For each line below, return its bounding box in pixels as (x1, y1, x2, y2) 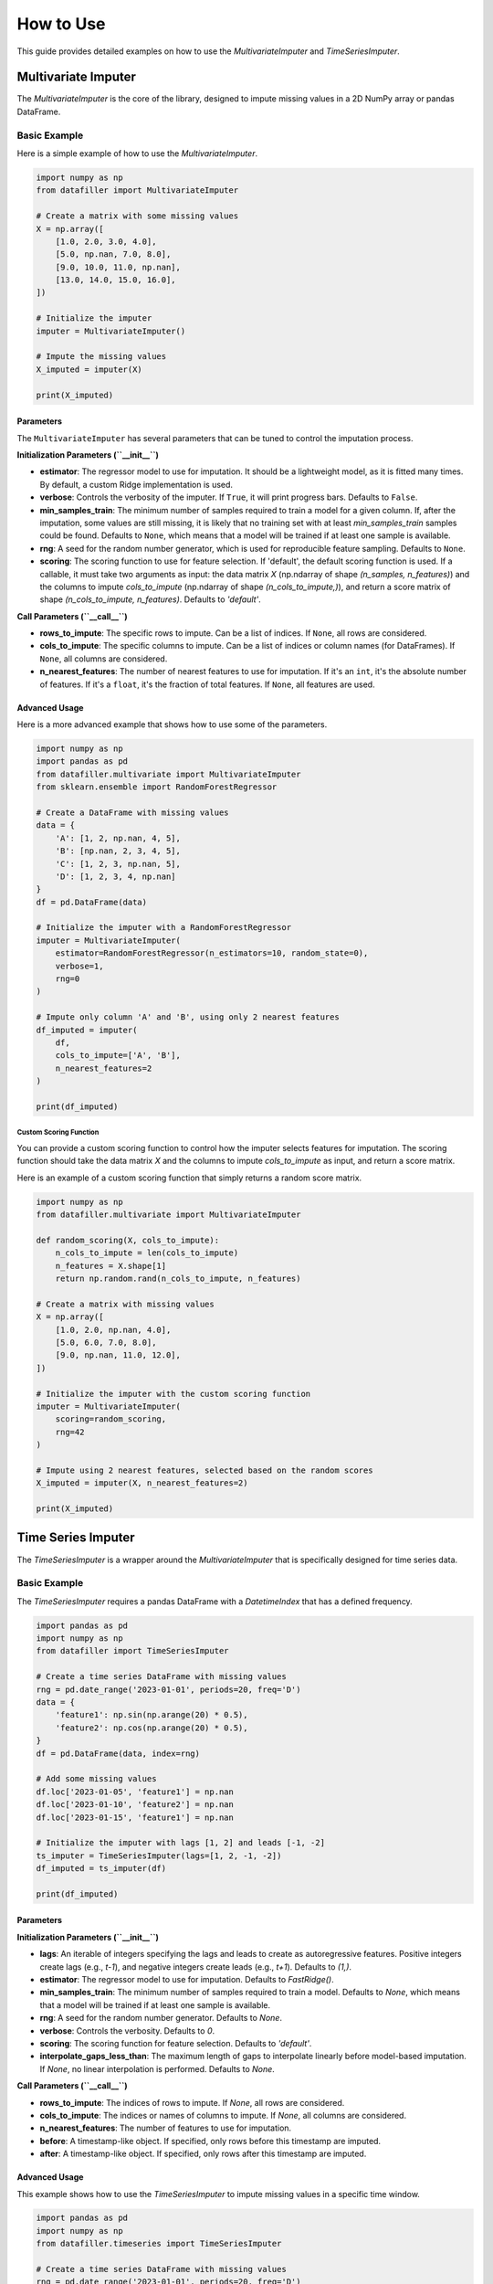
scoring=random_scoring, (55, 1414, 167, 1424)
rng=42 (55, 1426, 85, 1437)
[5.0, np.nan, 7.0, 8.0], (55, 249, 172, 259)
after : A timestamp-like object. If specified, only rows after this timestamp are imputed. (39, 2148, 367, 2160)
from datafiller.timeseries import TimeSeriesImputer (36, 2238, 282, 2249)
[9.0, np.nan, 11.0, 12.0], (55, 1350, 182, 1360)
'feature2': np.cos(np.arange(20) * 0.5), (55, 1722, 248, 1733)
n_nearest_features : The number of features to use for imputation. (39, 2122, 292, 2133)
